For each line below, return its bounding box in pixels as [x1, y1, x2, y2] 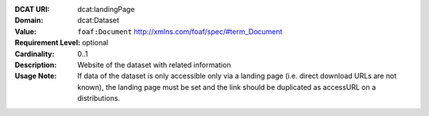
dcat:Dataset [77, 16, 119, 25]
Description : [14, 60, 57, 69]
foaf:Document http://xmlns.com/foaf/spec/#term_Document [77, 26, 283, 36]
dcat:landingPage [77, 5, 135, 14]
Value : [14, 26, 37, 36]
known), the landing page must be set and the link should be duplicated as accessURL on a [77, 82, 377, 91]
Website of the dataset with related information [77, 60, 231, 69]
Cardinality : [14, 48, 55, 59]
